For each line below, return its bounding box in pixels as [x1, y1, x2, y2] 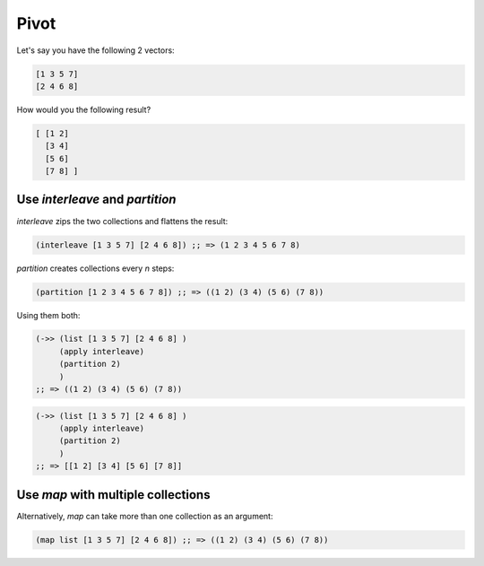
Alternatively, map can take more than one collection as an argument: [16, 510, 273, 521]
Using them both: [16, 309, 81, 320]
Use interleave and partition [16, 192, 177, 207]
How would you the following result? [16, 104, 151, 115]
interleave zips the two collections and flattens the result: [16, 215, 229, 226]
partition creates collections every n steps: [16, 263, 175, 274]
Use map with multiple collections [16, 487, 211, 502]
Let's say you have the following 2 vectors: [16, 45, 175, 56]
